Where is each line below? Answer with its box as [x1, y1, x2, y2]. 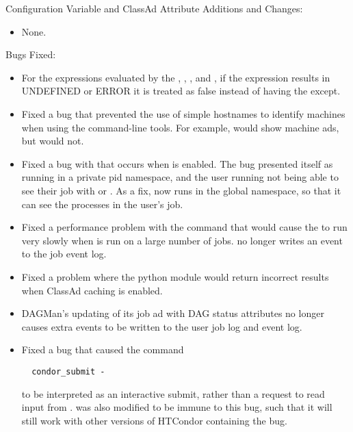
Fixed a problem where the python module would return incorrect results [21, 269, 329, 283]
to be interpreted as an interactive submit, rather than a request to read [21, 386, 325, 401]
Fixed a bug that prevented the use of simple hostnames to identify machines [21, 106, 345, 120]
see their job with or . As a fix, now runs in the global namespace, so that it [21, 183, 341, 197]
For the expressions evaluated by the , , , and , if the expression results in [21, 70, 330, 84]
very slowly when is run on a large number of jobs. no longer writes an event [21, 233, 343, 247]
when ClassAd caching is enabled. [21, 283, 163, 297]
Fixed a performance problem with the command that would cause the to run [21, 220, 348, 234]
